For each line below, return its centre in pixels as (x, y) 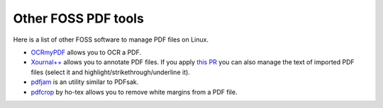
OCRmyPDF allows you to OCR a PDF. (86, 52)
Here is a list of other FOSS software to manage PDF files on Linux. (111, 40)
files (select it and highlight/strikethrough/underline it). (111, 72)
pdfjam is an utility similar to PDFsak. (85, 82)
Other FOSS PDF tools (79, 18)
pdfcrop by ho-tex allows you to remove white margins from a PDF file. (134, 92)
